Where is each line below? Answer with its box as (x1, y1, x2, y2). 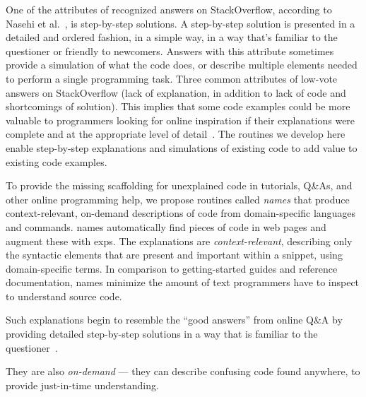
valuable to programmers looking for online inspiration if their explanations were (6, 112, 355, 127)
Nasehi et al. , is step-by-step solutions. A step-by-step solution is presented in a (6, 16, 355, 30)
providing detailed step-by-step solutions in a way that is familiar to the (6, 326, 318, 341)
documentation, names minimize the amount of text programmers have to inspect (6, 275, 360, 290)
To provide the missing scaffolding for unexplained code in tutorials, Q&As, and (6, 178, 353, 193)
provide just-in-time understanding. (6, 377, 159, 392)
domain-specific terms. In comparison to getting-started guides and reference (6, 261, 338, 275)
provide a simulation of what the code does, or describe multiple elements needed (6, 57, 358, 72)
